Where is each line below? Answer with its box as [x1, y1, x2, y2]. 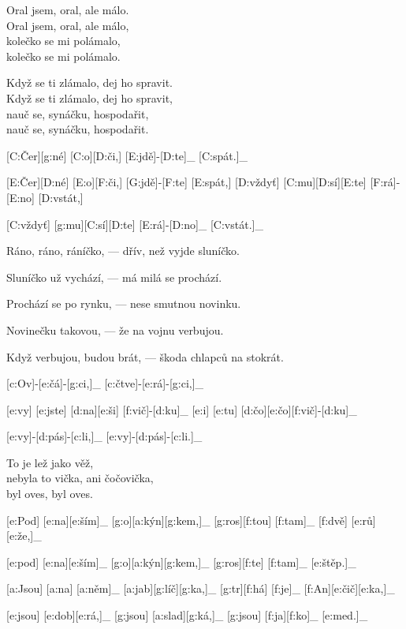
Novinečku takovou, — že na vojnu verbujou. [6, 321, 224, 338]
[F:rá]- [370, 174, 400, 190]
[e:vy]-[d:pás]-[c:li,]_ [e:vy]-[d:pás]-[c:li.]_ [6, 428, 203, 444]
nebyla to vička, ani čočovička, [6, 470, 154, 486]
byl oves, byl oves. [6, 485, 93, 502]
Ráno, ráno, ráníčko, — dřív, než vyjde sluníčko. [6, 242, 240, 259]
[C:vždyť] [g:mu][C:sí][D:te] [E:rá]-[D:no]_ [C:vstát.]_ [6, 215, 263, 232]
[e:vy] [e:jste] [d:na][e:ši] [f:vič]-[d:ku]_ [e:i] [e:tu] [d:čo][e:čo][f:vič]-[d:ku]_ [6, 401, 357, 417]
